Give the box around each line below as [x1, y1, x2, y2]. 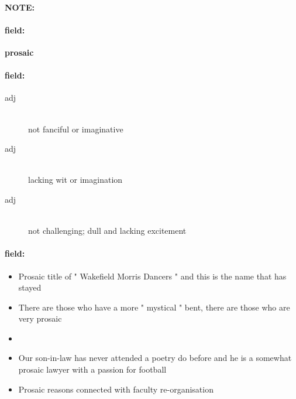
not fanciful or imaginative [28, 122, 123, 135]
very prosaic [18, 312, 62, 325]
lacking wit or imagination [28, 173, 123, 186]
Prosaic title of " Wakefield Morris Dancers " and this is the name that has [18, 270, 287, 282]
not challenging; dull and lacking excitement [28, 224, 187, 237]
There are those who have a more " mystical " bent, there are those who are [18, 301, 290, 313]
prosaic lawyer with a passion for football [18, 363, 167, 376]
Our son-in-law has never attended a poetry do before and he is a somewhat [18, 352, 292, 364]
